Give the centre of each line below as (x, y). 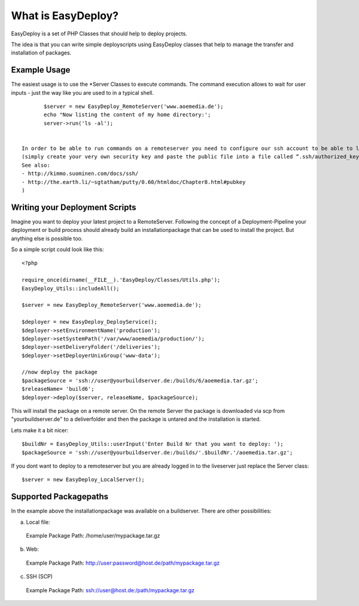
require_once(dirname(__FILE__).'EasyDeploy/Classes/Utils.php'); (121, 280)
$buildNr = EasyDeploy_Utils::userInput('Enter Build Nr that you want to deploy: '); (153, 444)
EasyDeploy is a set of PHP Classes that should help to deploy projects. (99, 34)
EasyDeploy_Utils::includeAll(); (71, 288)
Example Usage (41, 70)
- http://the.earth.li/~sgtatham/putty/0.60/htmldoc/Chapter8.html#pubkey (134, 182)
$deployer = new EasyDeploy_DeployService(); (90, 322)
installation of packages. (41, 53)
